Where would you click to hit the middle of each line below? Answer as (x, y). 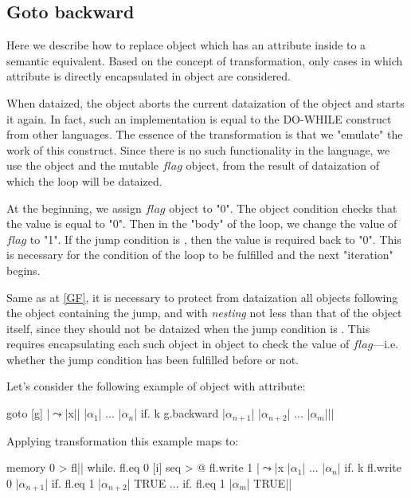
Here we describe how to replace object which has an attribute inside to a (186, 45)
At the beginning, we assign (74, 208)
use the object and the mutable (83, 165)
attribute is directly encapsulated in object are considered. (149, 76)
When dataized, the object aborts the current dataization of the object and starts (205, 102)
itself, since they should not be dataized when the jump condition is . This (188, 328)
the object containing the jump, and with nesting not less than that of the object (204, 313)
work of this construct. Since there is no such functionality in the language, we (198, 149)
